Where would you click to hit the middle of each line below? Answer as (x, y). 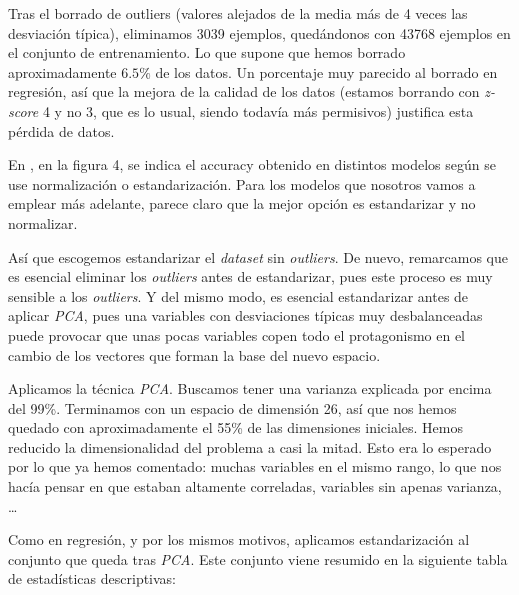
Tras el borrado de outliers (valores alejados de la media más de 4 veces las (238, 13)
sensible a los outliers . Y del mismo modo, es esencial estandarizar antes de (238, 295)
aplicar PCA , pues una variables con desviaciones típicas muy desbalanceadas (245, 315)
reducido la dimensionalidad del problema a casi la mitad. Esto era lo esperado (250, 446)
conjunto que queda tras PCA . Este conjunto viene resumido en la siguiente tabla (258, 558)
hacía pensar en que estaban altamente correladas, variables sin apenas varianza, (255, 486)
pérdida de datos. (61, 130)
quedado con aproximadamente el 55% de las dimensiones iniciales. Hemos (235, 427)
